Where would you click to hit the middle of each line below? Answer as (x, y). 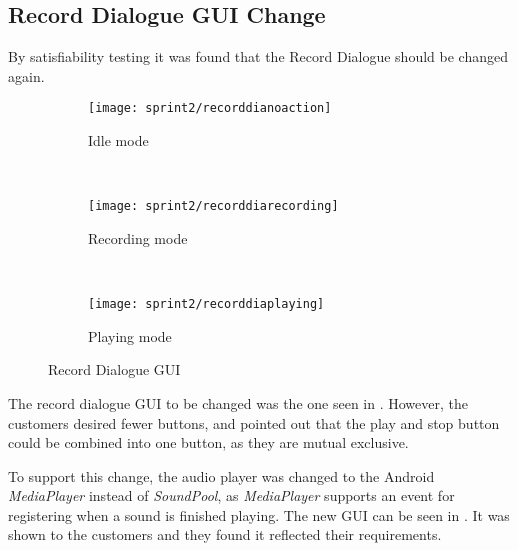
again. (26, 75)
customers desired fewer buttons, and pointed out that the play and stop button (254, 422)
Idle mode (118, 140)
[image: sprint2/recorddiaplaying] (206, 304)
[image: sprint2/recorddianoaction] (210, 108)
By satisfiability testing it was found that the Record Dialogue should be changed (258, 56)
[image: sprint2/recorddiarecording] (213, 206)
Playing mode (130, 335)
